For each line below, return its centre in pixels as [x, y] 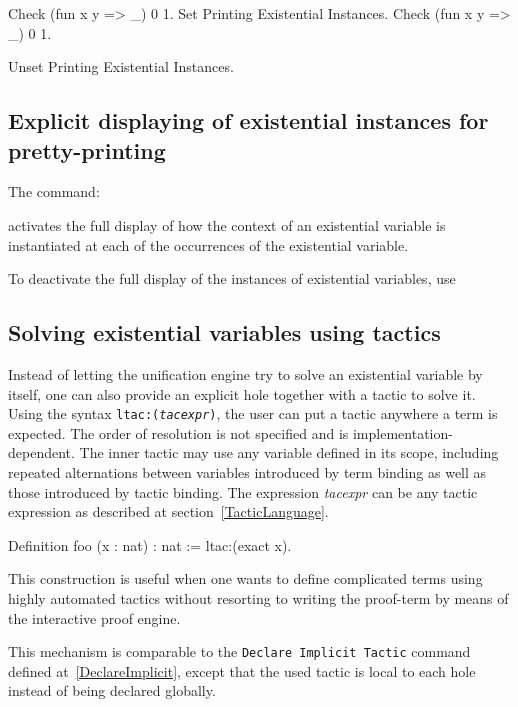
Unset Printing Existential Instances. [121, 66]
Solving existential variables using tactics [224, 332]
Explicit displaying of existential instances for [248, 120]
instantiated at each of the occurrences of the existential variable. [208, 244]
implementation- [402, 432]
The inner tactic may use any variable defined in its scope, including [289, 452]
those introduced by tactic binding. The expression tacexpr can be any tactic [243, 491]
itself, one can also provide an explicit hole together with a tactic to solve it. [242, 393]
